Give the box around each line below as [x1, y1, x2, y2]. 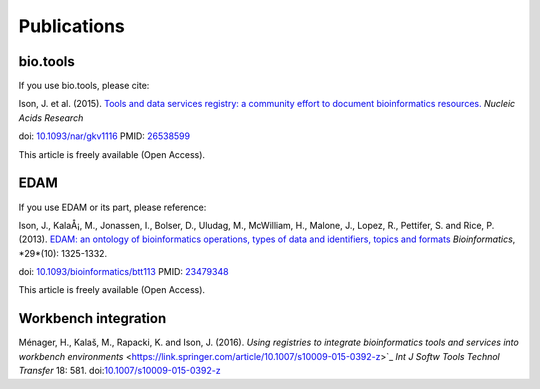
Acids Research [18, 111, 84, 124]
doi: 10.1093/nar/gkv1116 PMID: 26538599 [18, 130, 190, 142]
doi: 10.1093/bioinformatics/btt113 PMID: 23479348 [18, 266, 229, 278]
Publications [18, 15, 125, 37]
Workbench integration [18, 310, 167, 327]
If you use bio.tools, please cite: [18, 80, 150, 92]
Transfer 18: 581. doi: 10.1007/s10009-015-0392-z [18, 365, 221, 377]
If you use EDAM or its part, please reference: [18, 201, 207, 213]
